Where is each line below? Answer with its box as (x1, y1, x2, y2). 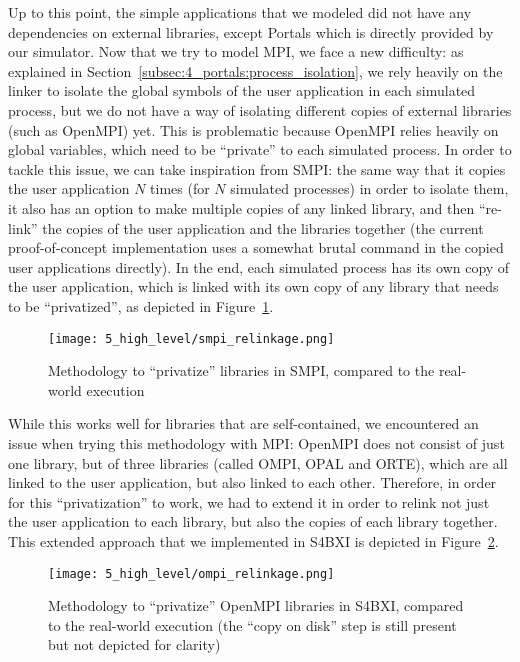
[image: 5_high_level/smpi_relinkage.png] (48, 331, 335, 346)
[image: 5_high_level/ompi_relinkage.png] (48, 566, 335, 581)
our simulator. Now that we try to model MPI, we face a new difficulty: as (8, 41, 464, 62)
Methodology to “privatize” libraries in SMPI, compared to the (48, 360, 435, 381)
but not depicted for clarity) (48, 634, 221, 655)
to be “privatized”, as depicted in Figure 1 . (8, 295, 274, 316)
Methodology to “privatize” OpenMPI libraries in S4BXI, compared (48, 595, 464, 616)
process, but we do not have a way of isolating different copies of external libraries (8, 99, 512, 120)
